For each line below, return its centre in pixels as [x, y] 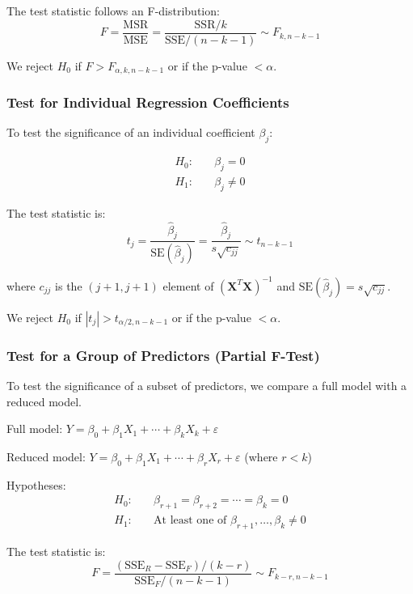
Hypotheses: [36, 484]
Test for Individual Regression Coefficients [148, 102]
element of [188, 285]
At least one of [190, 521]
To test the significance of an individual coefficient [131, 132]
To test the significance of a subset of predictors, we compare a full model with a [207, 385]
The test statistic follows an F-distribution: [113, 11]
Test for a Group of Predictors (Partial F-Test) [163, 355]
